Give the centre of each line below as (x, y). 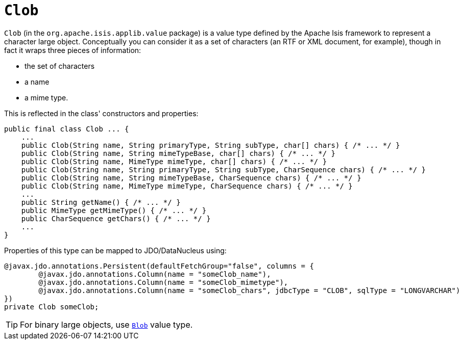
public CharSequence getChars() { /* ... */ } (116, 218)
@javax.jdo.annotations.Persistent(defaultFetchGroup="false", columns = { (159, 266)
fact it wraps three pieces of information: (73, 50)
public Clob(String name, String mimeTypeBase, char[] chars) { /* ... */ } (178, 153)
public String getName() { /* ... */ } (101, 202)
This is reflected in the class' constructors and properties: (101, 113)
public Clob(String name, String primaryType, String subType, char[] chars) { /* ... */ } (211, 145)
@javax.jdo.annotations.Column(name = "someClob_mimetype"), (163, 282)
